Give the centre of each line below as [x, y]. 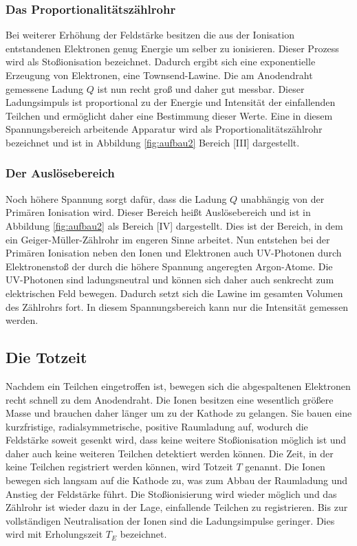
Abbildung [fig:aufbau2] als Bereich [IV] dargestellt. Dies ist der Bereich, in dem [174, 225]
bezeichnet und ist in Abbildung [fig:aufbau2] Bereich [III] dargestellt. [153, 142]
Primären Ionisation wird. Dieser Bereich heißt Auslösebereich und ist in [158, 212]
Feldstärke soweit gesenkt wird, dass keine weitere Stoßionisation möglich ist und [176, 440]
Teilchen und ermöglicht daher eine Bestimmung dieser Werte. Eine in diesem [169, 115]
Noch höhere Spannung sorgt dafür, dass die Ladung [116, 198]
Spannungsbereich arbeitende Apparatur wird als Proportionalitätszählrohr [164, 129]
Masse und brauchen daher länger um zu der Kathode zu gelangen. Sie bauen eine [179, 413]
